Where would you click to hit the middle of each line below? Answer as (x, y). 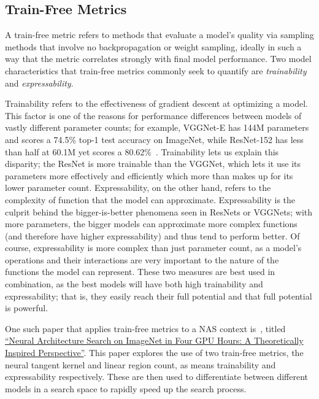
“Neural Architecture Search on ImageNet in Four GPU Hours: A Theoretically (154, 340)
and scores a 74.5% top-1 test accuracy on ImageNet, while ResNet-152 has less (154, 139)
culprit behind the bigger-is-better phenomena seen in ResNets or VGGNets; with (159, 211)
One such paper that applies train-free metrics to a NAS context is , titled (145, 328)
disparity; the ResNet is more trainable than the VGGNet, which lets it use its (153, 164)
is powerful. (27, 308)
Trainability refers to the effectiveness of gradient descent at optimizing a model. (156, 103)
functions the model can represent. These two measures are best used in (140, 272)
